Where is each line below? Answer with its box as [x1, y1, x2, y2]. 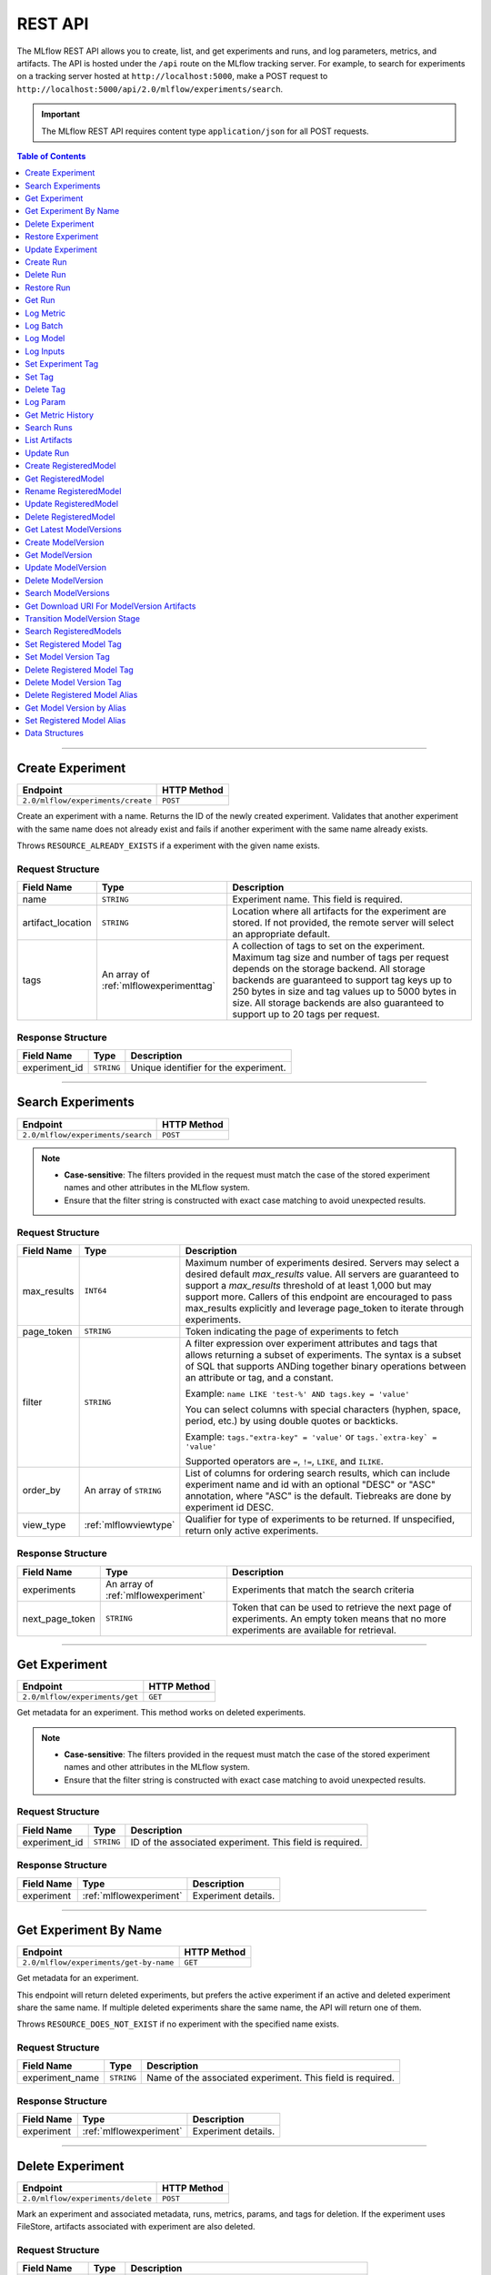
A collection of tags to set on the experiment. [232, 940, 426, 953]
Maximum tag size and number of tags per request [232, 951, 449, 964]
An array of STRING [84, 1483, 162, 1496]
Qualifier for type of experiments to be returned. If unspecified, [185, 1512, 456, 1525]
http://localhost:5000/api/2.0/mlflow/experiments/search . [16, 83, 284, 95]
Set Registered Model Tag [25, 638, 122, 650]
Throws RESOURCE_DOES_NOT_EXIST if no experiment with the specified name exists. [16, 2018, 340, 2029]
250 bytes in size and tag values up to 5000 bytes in [232, 986, 456, 998]
